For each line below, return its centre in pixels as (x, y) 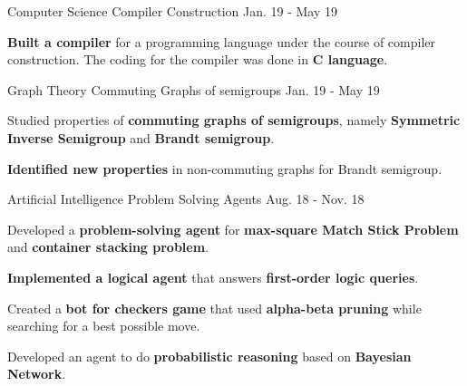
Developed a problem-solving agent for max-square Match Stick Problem (233, 229)
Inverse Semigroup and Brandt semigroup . (141, 137)
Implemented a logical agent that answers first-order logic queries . (213, 277)
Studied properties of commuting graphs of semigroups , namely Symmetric (234, 120)
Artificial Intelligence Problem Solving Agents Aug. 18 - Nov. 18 (186, 199)
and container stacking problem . (108, 247)
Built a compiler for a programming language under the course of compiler (221, 41)
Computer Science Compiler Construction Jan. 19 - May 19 (173, 11)
